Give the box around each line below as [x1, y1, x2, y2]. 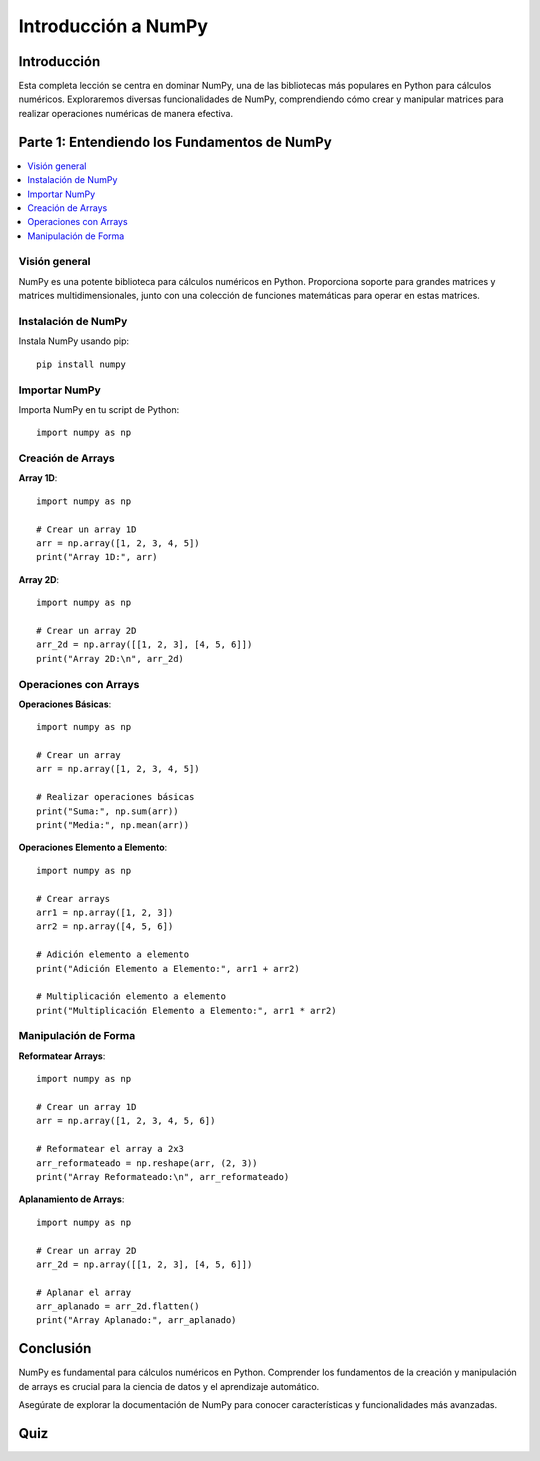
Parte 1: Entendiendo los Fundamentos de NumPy [18, 133, 332, 150]
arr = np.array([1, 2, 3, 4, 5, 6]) [36, 1115, 216, 1127]
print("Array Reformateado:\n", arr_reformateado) [36, 1171, 290, 1182]
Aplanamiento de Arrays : [18, 1193, 125, 1205]
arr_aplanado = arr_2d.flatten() [36, 1301, 200, 1312]
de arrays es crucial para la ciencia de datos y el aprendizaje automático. [18, 1380, 320, 1392]
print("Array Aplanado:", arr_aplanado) [36, 1315, 237, 1326]
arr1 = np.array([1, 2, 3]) [36, 906, 174, 918]
